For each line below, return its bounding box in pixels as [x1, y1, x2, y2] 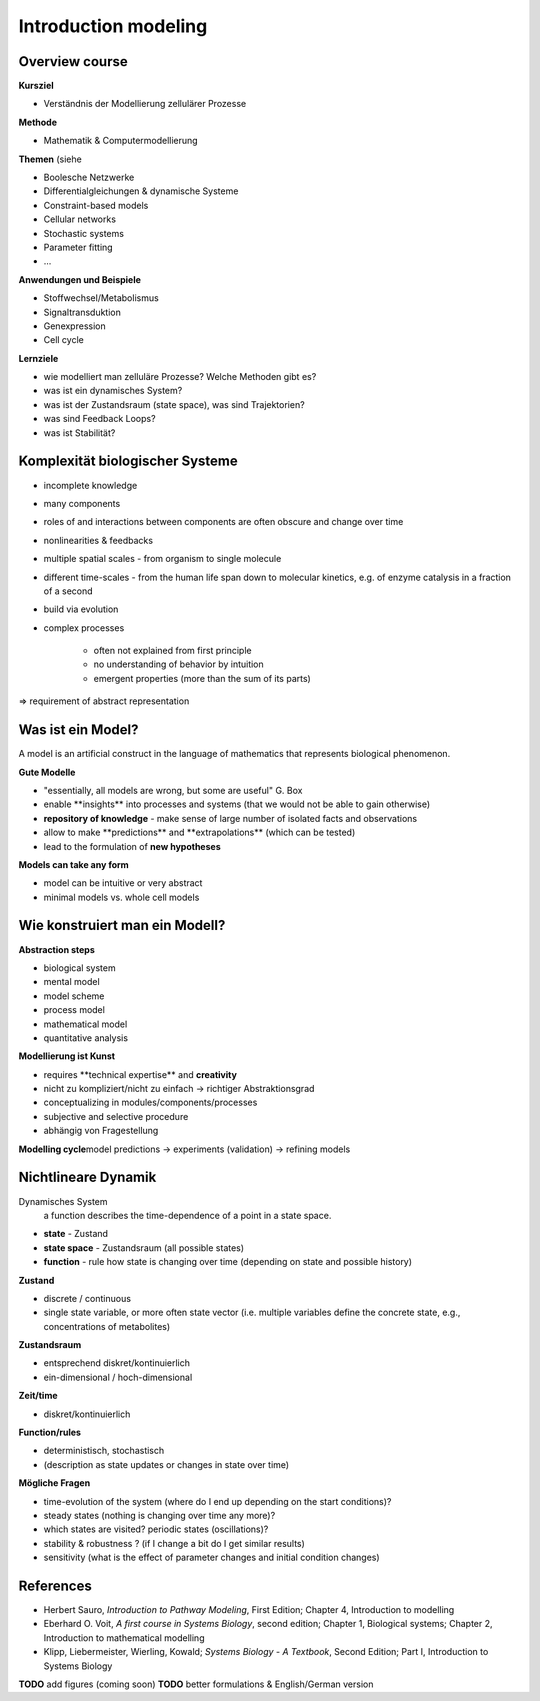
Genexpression [43, 320, 106, 332]
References [18, 1577, 92, 1594]
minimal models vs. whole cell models [43, 891, 200, 903]
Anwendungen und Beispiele [18, 273, 142, 285]
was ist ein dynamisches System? [43, 385, 183, 397]
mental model [43, 976, 100, 988]
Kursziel [18, 80, 54, 92]
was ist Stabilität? [43, 426, 116, 439]
